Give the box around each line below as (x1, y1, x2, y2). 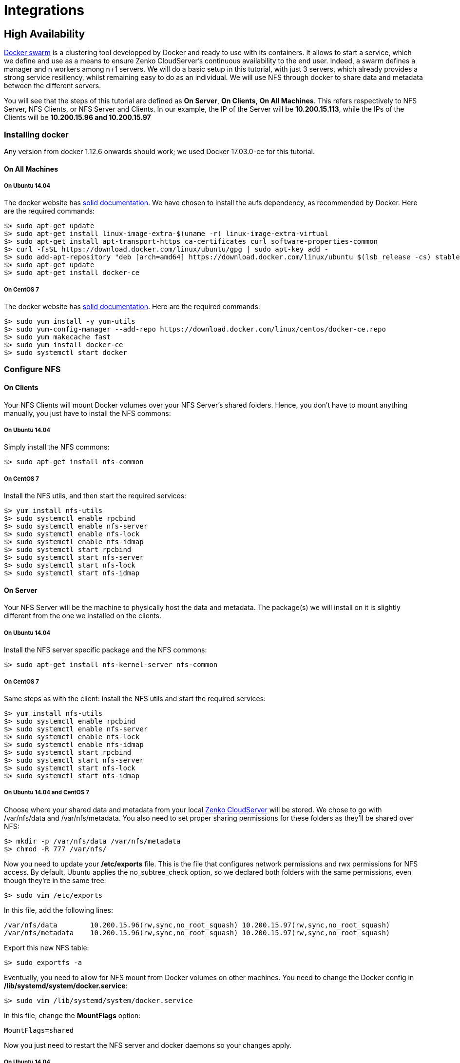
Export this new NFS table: (4, 943, 89, 952)
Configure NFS (4, 364, 61, 374)
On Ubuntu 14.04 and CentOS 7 (4, 789, 89, 796)
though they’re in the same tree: (4, 876, 106, 885)
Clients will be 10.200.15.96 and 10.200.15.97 (4, 113, 151, 122)
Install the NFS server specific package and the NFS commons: (4, 646, 207, 654)
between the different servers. (4, 81, 101, 90)
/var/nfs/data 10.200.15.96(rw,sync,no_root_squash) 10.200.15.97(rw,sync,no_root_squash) (4, 921, 390, 929)
